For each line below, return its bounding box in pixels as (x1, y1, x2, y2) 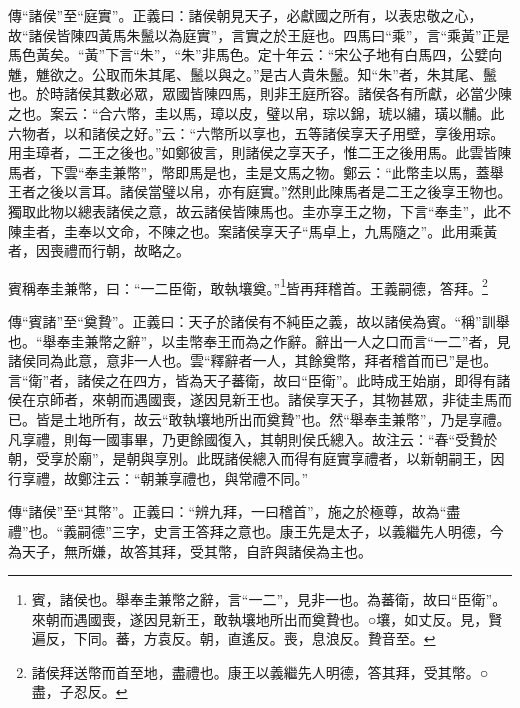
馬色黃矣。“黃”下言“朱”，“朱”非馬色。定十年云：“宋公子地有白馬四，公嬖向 (8, 44, 503, 65)
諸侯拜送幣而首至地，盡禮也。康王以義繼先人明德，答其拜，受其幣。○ (31, 661, 489, 682)
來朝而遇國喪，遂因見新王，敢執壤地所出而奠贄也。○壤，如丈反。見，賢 (31, 608, 503, 629)
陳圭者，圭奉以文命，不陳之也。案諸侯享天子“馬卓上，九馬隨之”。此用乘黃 (8, 220, 498, 241)
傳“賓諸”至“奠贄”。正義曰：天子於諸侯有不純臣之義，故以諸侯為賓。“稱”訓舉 (8, 310, 510, 331)
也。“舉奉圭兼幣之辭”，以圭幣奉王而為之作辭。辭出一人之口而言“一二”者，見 (8, 330, 511, 351)
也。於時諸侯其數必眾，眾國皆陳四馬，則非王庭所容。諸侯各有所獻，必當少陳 (8, 83, 512, 104)
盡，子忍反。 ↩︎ (31, 681, 128, 702)
